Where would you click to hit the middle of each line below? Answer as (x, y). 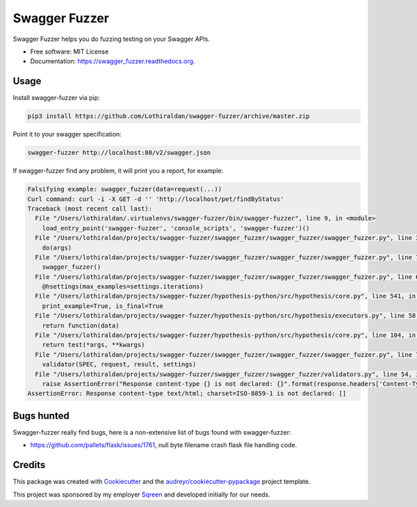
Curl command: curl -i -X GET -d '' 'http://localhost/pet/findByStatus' (156, 199)
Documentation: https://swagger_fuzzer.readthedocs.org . (113, 61)
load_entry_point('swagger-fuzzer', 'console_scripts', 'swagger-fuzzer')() (176, 228)
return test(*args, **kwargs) (93, 345)
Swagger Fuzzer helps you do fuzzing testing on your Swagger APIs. (111, 39)
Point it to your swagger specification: (67, 134)
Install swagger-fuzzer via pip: (56, 98)
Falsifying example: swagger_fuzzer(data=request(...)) (125, 189)
